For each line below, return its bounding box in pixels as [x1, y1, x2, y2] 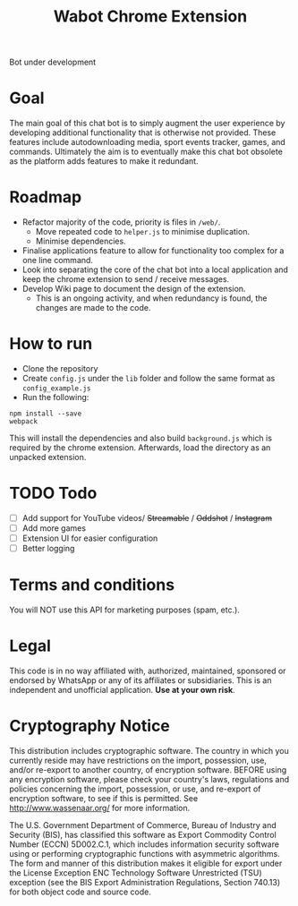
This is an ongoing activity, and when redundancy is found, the [35, 293, 268, 303]
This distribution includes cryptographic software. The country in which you [9, 746, 289, 756]
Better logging [21, 543, 75, 554]
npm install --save [9, 409, 82, 418]
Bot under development [9, 56, 97, 68]
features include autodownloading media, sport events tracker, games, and [9, 137, 286, 148]
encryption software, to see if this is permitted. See [9, 793, 199, 803]
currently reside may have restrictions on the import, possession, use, [9, 755, 267, 765]
